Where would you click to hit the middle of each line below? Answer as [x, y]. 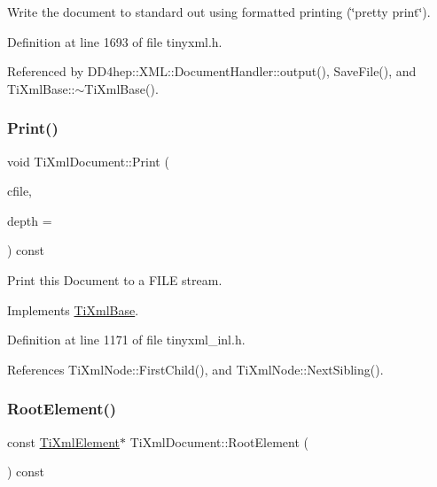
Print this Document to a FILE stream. [115, 279]
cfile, [20, 191]
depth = [30, 220]
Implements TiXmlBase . [73, 309]
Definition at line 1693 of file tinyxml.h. [115, 41]
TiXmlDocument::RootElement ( [219, 441]
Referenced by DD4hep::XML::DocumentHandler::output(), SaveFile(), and [212, 71]
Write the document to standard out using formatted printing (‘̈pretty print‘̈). [219, 12]
